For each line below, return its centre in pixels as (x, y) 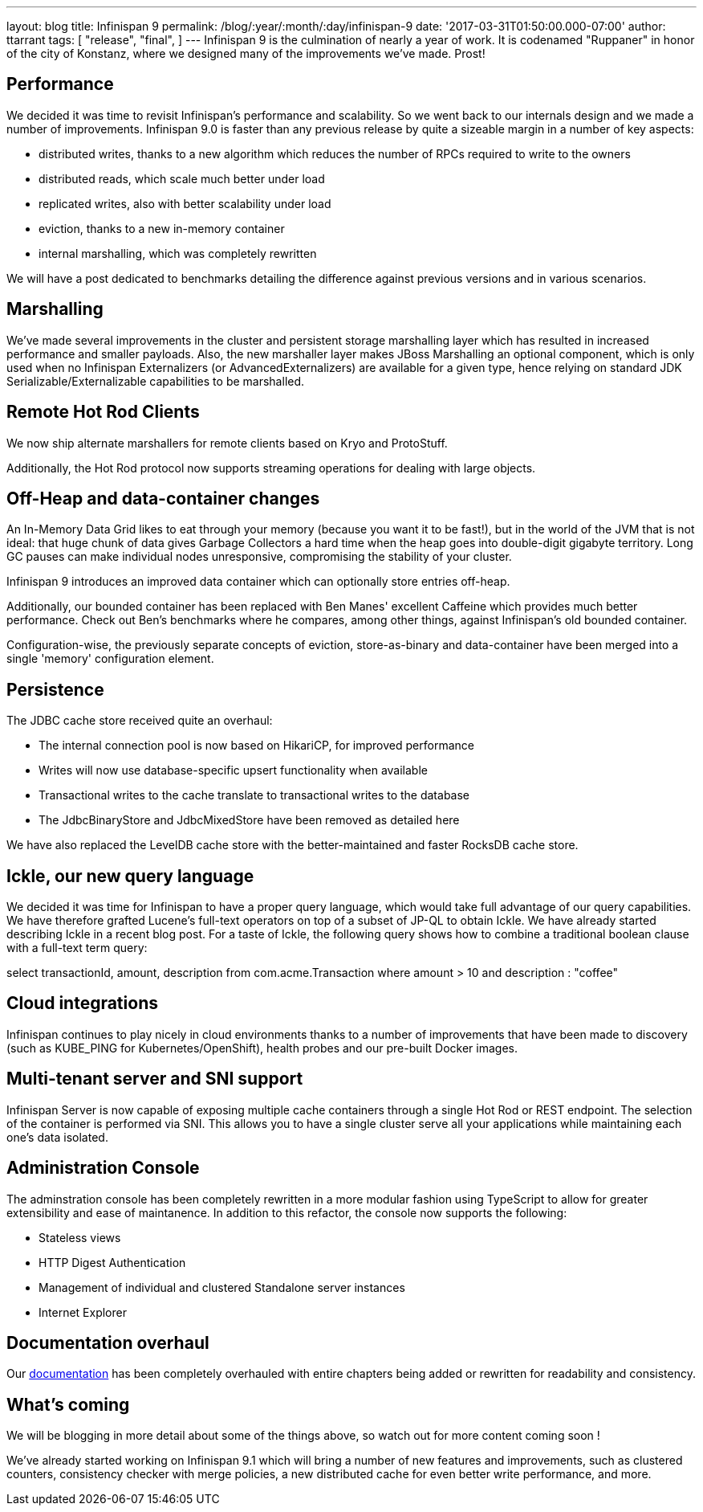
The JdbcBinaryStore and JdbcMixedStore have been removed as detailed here (249, 820)
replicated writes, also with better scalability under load (185, 203)
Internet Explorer (83, 1312)
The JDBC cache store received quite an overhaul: (140, 721)
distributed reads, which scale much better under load (182, 178)
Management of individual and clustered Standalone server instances (222, 1287)
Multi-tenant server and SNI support (155, 1079)
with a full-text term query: (77, 948)
